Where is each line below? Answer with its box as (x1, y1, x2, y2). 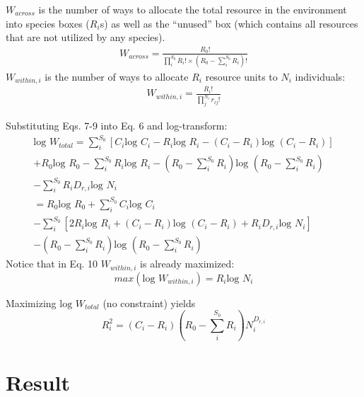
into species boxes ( (6, 16, 90, 30)
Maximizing (6, 295, 57, 310)
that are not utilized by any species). (6, 30, 165, 45)
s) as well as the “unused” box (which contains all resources (100, 16, 358, 30)
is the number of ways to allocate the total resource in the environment (38, 2, 347, 16)
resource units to (205, 69, 278, 84)
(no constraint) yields (102, 295, 196, 310)
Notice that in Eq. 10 (6, 256, 98, 271)
